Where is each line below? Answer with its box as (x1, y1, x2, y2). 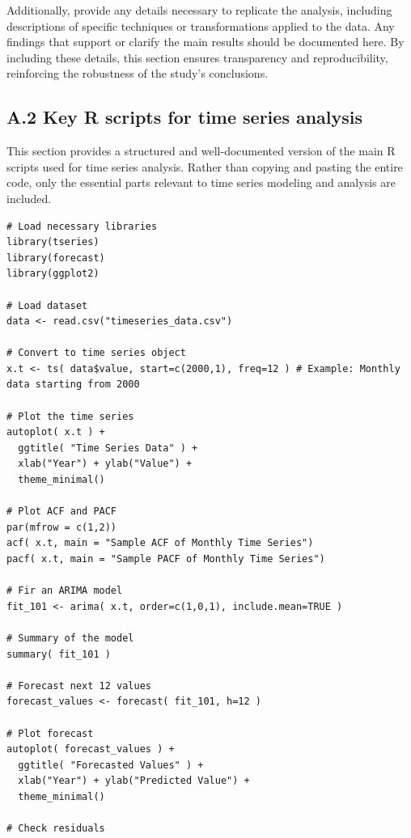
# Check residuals (6, 823, 105, 835)
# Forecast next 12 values (6, 679, 151, 692)
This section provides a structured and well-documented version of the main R (6, 142, 396, 159)
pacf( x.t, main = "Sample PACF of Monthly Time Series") (6, 553, 325, 565)
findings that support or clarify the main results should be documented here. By (6, 33, 405, 50)
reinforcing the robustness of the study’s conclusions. (6, 65, 269, 82)
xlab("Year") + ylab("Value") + (18, 458, 193, 470)
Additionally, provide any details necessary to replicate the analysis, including (6, 2, 392, 18)
